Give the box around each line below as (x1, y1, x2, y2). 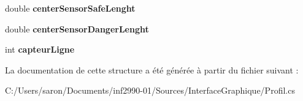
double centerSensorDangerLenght (5, 22, 149, 35)
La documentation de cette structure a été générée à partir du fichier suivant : (5, 63, 299, 76)
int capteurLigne (5, 43, 75, 56)
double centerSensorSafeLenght (5, 2, 136, 14)
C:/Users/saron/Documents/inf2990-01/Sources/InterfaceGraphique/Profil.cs (5, 84, 295, 97)
